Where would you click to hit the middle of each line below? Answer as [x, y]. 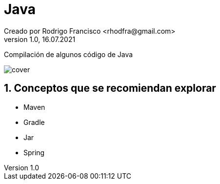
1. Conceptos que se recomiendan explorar [110, 88]
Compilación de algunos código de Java [69, 54]
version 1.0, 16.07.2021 [40, 39]
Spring [34, 152]
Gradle [34, 122]
